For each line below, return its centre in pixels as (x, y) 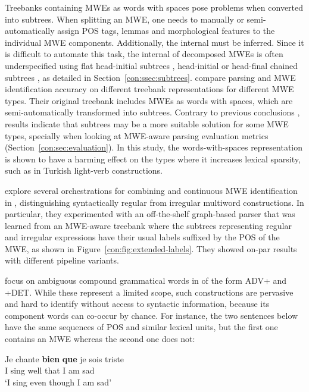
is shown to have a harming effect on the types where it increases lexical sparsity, (153, 159)
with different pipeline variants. (62, 260)
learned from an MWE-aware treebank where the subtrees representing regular (148, 225)
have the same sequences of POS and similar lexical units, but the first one (141, 327)
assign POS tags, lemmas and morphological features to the (166, 31)
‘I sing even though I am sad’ (58, 382)
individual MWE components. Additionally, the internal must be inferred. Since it (154, 42)
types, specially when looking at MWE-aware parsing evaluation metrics (137, 135)
